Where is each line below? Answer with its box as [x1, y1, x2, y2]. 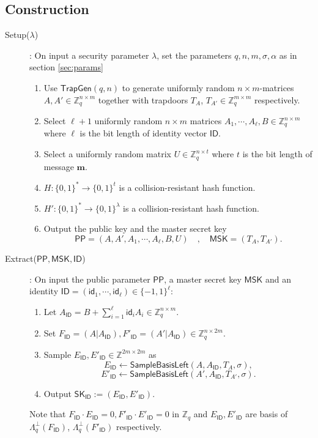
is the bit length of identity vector [79, 127, 207, 139]
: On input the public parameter [29, 272, 150, 285]
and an [265, 272, 291, 285]
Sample [43, 347, 72, 360]
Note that [29, 407, 66, 420]
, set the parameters [157, 48, 232, 61]
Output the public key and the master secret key [43, 222, 227, 235]
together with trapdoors [98, 93, 188, 106]
